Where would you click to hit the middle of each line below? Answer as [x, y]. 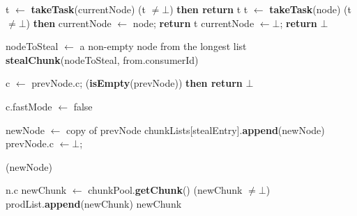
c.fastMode [29, 106]
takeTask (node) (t [310, 9]
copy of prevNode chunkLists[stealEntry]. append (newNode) [196, 130]
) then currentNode [69, 23]
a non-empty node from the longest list [163, 46]
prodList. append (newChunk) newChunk [94, 203]
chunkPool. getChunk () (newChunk [165, 190]
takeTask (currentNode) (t [88, 9]
